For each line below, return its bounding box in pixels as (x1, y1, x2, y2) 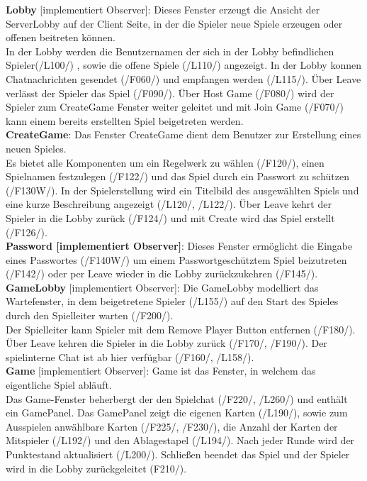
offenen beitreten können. (6, 30, 115, 45)
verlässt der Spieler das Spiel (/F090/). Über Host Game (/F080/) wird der (6, 85, 334, 100)
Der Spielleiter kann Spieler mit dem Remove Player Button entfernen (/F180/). (6, 321, 356, 336)
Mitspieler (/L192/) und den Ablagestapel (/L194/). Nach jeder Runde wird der (6, 433, 355, 448)
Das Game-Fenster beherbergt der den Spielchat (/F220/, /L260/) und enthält (6, 391, 348, 406)
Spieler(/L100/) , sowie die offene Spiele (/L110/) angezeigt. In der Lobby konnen (6, 57, 361, 72)
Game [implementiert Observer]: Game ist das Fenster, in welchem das (6, 363, 316, 378)
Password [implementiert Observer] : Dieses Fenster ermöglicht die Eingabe (6, 238, 353, 253)
